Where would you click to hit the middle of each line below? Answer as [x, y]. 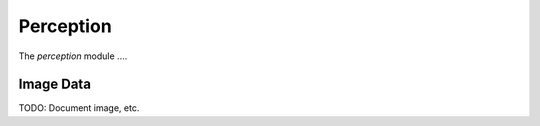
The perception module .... [73, 56]
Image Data [55, 84]
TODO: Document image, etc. [79, 108]
